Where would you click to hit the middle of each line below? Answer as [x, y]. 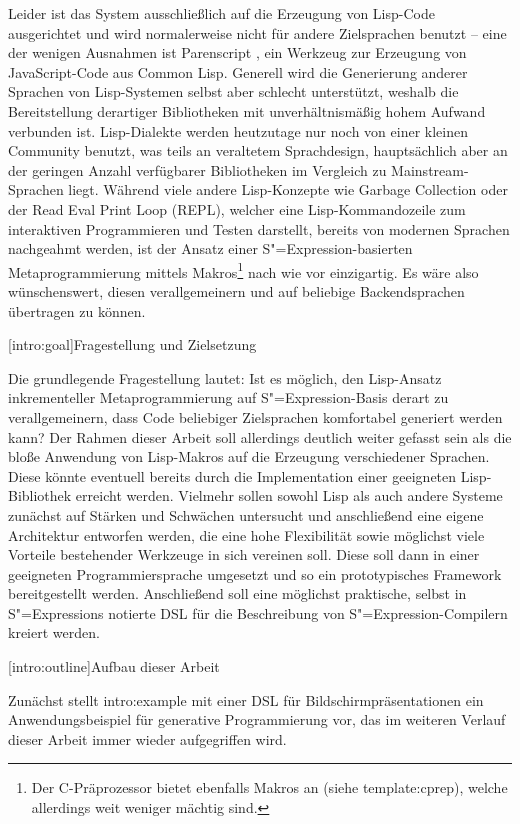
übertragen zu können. [77, 310]
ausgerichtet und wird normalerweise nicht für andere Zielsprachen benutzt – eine [257, 32]
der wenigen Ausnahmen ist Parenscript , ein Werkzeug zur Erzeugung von [237, 52]
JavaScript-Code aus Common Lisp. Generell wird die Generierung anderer [238, 71]
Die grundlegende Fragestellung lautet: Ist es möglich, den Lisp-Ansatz [225, 377]
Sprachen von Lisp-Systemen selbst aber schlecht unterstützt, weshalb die [233, 91]
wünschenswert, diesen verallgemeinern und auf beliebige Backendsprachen [236, 290]
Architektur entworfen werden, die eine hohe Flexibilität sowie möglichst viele [246, 534]
